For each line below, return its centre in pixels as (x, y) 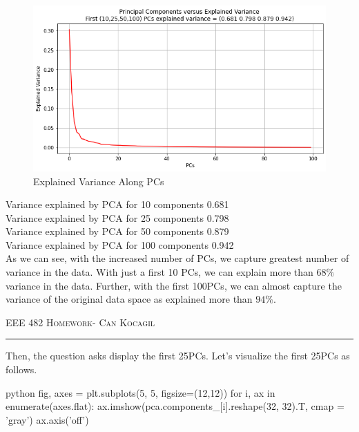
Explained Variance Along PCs (99, 181)
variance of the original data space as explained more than (129, 299)
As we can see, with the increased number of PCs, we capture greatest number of (177, 258)
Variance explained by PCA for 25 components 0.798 (117, 217)
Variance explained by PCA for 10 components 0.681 (117, 204)
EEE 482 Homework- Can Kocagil (80, 322)
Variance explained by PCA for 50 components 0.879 (117, 231)
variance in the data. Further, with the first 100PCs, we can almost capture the (174, 285)
